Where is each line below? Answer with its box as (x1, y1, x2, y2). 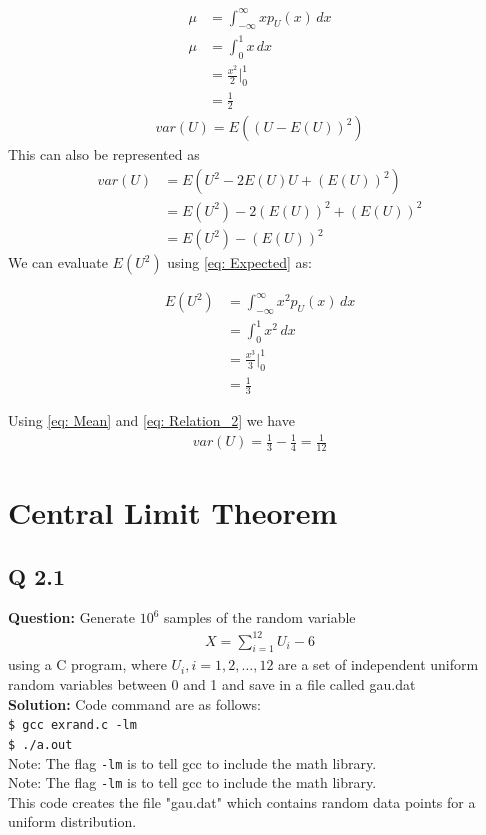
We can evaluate (8, 252, 108, 273)
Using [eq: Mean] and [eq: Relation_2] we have (8, 409, 295, 430)
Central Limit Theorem (8, 492, 338, 533)
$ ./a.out (8, 737, 73, 752)
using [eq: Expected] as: (167, 252, 312, 273)
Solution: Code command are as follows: (8, 693, 261, 714)
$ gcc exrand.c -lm (8, 718, 137, 733)
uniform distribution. (8, 811, 137, 832)
